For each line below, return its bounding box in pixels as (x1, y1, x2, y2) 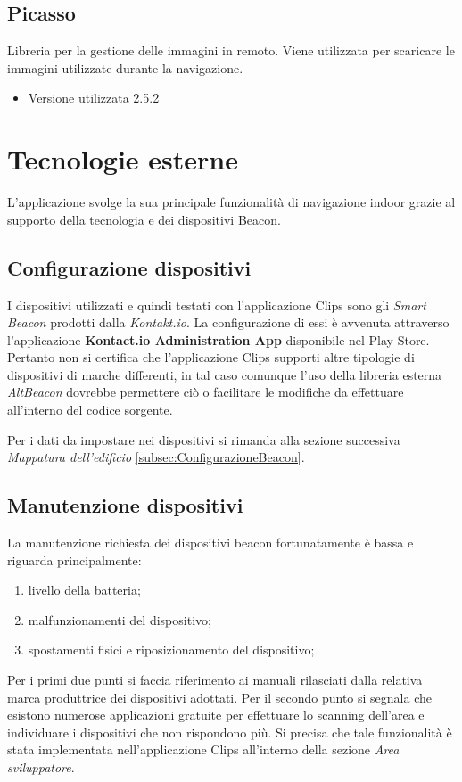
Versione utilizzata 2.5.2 (28, 88, 160, 107)
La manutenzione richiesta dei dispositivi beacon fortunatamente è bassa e (7, 533, 414, 552)
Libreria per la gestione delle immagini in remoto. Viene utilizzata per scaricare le (7, 41, 455, 60)
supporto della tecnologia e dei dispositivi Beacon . (7, 210, 281, 228)
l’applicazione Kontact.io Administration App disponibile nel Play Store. (7, 330, 430, 349)
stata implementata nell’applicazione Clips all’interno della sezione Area (7, 740, 400, 759)
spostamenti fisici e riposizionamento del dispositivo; (28, 640, 315, 659)
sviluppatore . (7, 757, 75, 776)
